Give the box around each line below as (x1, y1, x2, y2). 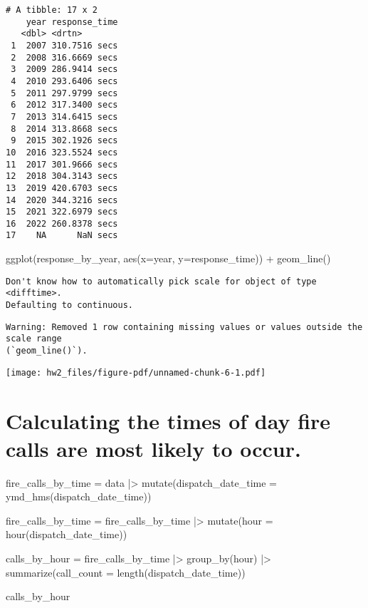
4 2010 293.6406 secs (11, 76, 118, 86)
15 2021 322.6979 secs (6, 207, 118, 217)
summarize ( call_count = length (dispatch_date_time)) (6, 565, 246, 579)
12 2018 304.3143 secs (6, 171, 118, 182)
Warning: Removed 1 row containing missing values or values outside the (6, 321, 363, 332)
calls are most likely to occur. (6, 433, 301, 463)
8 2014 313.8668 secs (11, 123, 118, 134)
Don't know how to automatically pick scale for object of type (6, 276, 317, 287)
